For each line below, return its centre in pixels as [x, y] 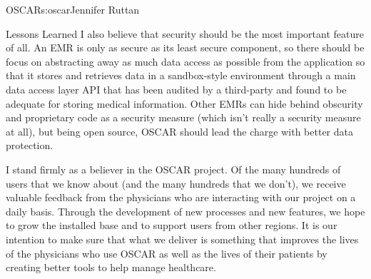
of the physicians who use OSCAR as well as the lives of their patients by [167, 253]
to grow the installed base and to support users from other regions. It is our [172, 225]
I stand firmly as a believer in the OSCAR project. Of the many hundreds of [173, 169]
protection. [30, 145]
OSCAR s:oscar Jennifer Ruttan [73, 9]
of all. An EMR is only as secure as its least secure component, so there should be [185, 47]
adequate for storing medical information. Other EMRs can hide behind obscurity [184, 103]
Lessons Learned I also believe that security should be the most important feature [185, 33]
